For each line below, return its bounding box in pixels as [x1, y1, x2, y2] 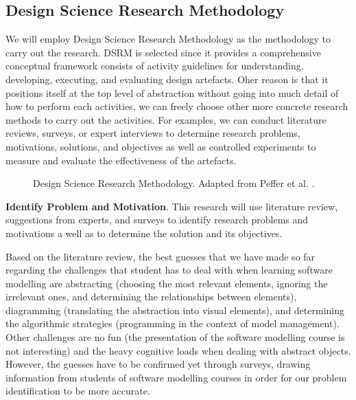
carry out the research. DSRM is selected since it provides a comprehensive [5, 45, 321, 59]
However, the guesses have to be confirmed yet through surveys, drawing [5, 357, 311, 371]
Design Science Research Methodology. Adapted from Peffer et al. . [33, 176, 315, 190]
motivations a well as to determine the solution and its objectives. [5, 225, 283, 240]
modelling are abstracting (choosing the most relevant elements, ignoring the [5, 276, 328, 290]
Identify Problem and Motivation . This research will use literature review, [5, 199, 338, 213]
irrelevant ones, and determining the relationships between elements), [5, 289, 297, 304]
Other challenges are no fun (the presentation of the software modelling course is [5, 330, 345, 344]
